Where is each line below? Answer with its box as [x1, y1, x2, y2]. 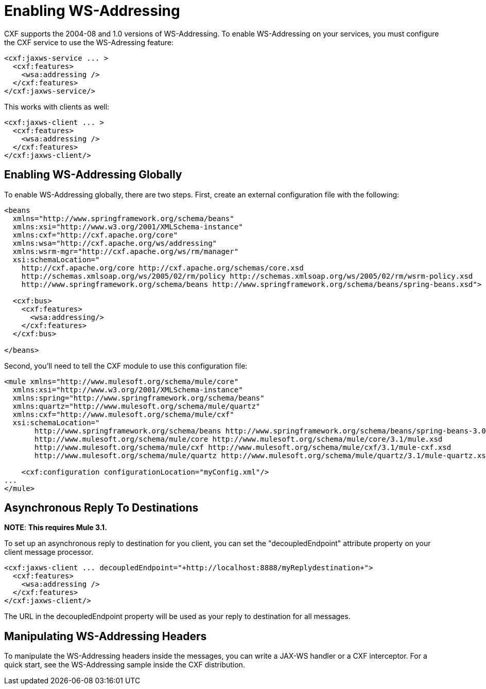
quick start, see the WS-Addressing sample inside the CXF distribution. [4, 660, 245, 669]
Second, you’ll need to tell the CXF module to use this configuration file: [4, 361, 248, 370]
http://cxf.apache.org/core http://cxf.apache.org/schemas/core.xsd [21, 263, 304, 272]
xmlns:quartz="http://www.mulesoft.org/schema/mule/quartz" [12, 402, 261, 410]
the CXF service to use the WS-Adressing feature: [4, 38, 173, 47]
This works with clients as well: [4, 102, 110, 111]
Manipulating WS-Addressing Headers [4, 629, 207, 643]
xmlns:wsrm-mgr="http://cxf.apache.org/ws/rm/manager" [12, 247, 239, 256]
